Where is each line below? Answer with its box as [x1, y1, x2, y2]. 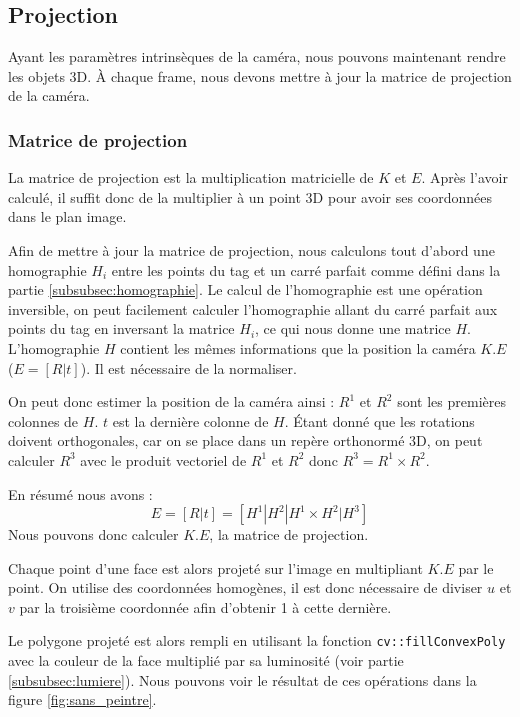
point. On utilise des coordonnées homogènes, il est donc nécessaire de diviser [8, 577, 483, 598]
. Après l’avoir [421, 167, 508, 188]
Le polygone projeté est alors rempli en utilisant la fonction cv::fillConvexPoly [8, 630, 506, 651]
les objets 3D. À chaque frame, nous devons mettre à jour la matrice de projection [8, 65, 512, 86]
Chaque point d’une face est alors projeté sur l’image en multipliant [8, 557, 423, 578]
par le [458, 557, 494, 578]
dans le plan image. [8, 206, 127, 227]
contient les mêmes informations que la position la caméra [120, 337, 476, 358]
